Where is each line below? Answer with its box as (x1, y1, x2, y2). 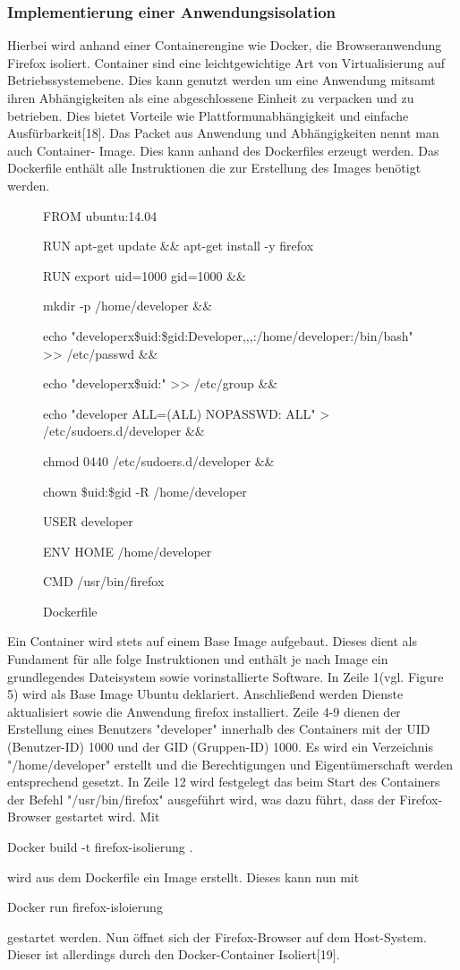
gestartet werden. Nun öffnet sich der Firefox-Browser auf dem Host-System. (7, 927, 427, 946)
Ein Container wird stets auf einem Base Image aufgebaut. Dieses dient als (7, 632, 418, 651)
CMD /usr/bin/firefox (43, 572, 165, 591)
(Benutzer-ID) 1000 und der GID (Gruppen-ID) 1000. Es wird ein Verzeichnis (7, 737, 433, 756)
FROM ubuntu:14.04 (43, 206, 158, 225)
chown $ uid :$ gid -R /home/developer (43, 481, 247, 500)
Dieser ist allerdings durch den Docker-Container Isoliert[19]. (7, 945, 340, 964)
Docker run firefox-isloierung (7, 898, 163, 916)
